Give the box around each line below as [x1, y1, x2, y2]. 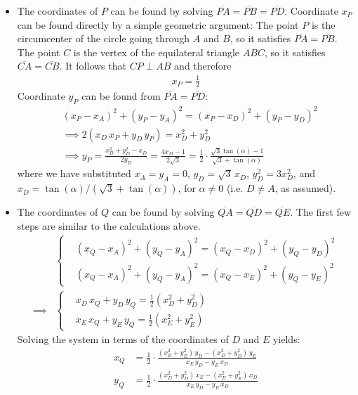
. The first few [290, 205, 352, 219]
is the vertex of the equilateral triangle [73, 44, 240, 59]
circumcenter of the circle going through [17, 31, 190, 46]
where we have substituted [17, 166, 131, 181]
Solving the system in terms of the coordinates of [17, 332, 229, 347]
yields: [272, 332, 300, 347]
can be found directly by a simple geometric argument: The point [17, 17, 299, 32]
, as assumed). [274, 181, 336, 195]
